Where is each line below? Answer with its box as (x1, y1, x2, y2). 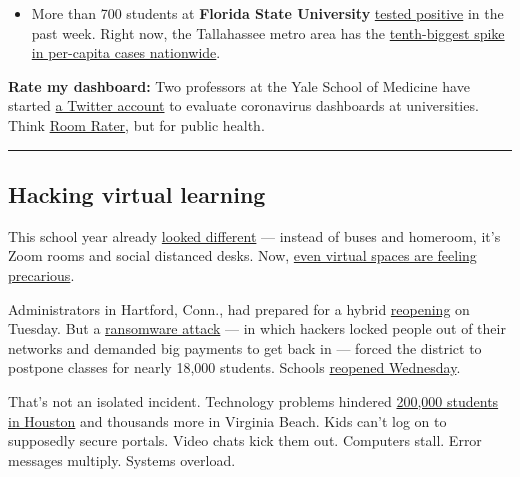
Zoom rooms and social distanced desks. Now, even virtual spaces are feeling (8, 245, 477, 266)
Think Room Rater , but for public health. (8, 114, 265, 135)
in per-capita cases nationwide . (31, 42, 221, 63)
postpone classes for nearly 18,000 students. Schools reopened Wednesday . (8, 357, 461, 378)
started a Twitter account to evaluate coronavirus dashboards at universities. (8, 95, 479, 116)
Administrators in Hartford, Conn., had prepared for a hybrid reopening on (8, 298, 470, 319)
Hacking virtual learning (8, 178, 266, 209)
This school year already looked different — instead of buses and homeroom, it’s (8, 225, 501, 246)
